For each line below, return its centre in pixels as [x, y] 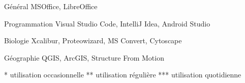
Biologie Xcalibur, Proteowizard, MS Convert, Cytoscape [93, 40]
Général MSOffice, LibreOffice [51, 6]
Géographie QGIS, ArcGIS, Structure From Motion [84, 57]
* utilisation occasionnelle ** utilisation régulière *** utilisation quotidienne [123, 75]
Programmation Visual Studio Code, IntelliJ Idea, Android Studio [107, 23]
